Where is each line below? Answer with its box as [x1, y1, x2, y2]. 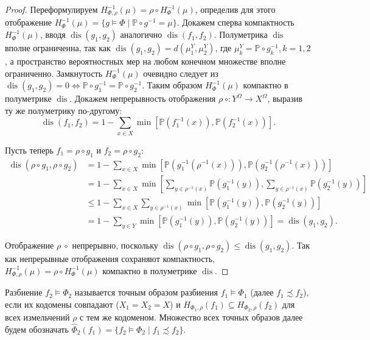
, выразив [267, 92, 302, 105]
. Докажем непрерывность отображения [69, 92, 216, 105]
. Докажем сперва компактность [176, 16, 295, 29]
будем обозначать [5, 323, 69, 336]
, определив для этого [195, 3, 276, 15]
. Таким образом [142, 79, 203, 91]
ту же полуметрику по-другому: [5, 104, 122, 116]
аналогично [120, 28, 162, 41]
